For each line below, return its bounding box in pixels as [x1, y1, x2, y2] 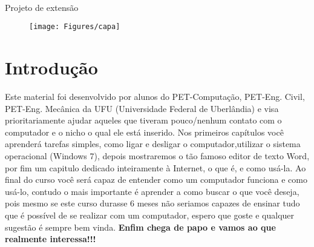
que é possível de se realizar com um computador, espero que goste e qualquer [5, 208, 295, 221]
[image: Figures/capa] [29, 22, 120, 31]
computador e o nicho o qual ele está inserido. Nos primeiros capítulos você [5, 125, 284, 138]
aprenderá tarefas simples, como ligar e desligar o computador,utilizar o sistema [5, 137, 301, 150]
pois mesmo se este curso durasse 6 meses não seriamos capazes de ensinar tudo [5, 197, 300, 209]
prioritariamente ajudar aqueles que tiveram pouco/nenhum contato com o [5, 114, 282, 127]
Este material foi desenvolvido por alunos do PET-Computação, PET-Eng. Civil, [5, 90, 305, 102]
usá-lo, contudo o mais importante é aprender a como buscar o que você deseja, [5, 185, 299, 197]
